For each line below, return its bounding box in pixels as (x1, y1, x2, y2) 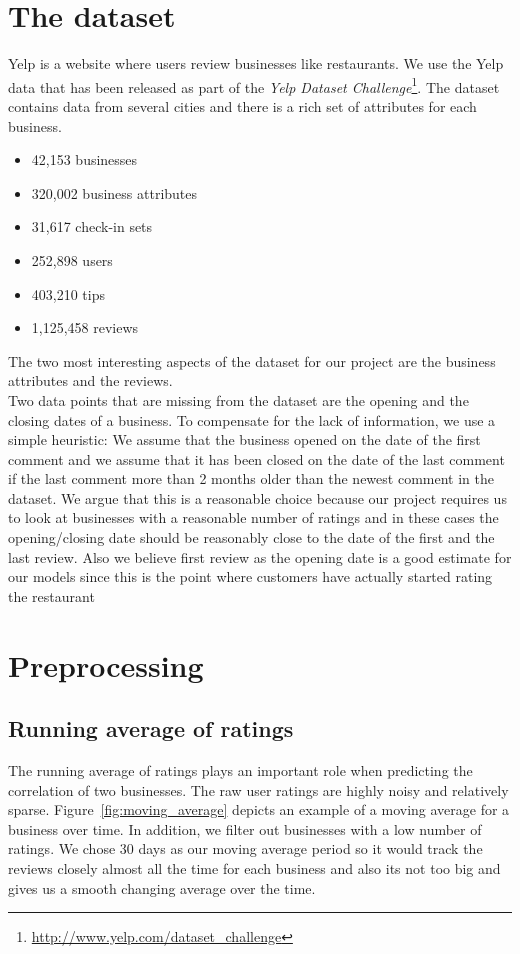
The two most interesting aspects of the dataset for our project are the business (8, 350, 496, 371)
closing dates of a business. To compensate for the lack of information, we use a (8, 409, 496, 430)
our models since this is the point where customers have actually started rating (8, 566, 493, 587)
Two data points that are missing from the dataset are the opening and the (8, 389, 469, 410)
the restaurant (8, 585, 95, 606)
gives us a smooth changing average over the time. (8, 877, 316, 898)
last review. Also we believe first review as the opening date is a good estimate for (8, 546, 512, 567)
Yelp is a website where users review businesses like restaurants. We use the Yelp (8, 53, 504, 74)
